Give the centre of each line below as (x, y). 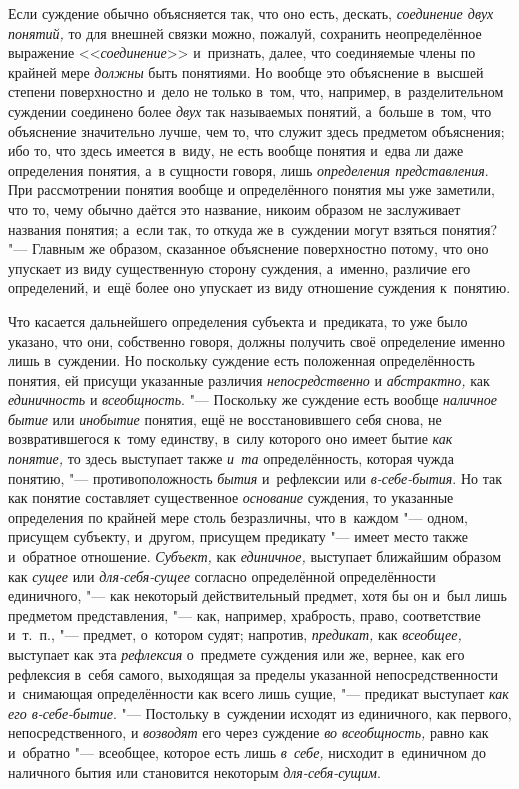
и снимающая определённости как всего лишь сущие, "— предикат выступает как (258, 693)
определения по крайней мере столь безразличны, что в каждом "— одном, (238, 516)
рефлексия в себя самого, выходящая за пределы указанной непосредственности (253, 673)
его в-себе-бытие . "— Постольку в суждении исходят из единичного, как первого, (260, 712)
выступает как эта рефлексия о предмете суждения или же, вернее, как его (236, 654)
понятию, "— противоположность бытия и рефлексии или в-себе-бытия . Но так (255, 477)
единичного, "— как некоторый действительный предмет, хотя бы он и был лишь (257, 595)
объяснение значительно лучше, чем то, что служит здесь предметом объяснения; (256, 130)
